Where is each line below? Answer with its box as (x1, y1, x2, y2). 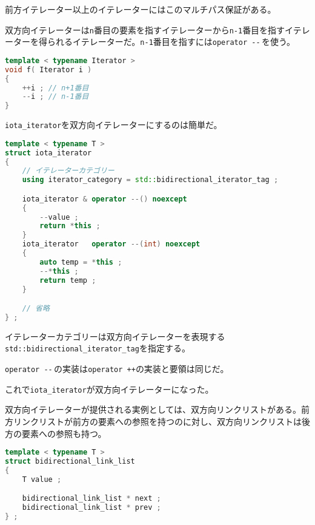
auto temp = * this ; (39, 257, 122, 266)
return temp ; (39, 276, 96, 285)
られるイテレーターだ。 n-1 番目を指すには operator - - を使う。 (47, 35, 296, 48)
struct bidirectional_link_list (5, 457, 135, 466)
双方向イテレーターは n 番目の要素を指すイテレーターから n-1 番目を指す (5, 23, 285, 36)
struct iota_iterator (5, 148, 92, 157)
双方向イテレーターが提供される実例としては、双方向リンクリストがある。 (5, 403, 302, 416)
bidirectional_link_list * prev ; (22, 503, 161, 512)
